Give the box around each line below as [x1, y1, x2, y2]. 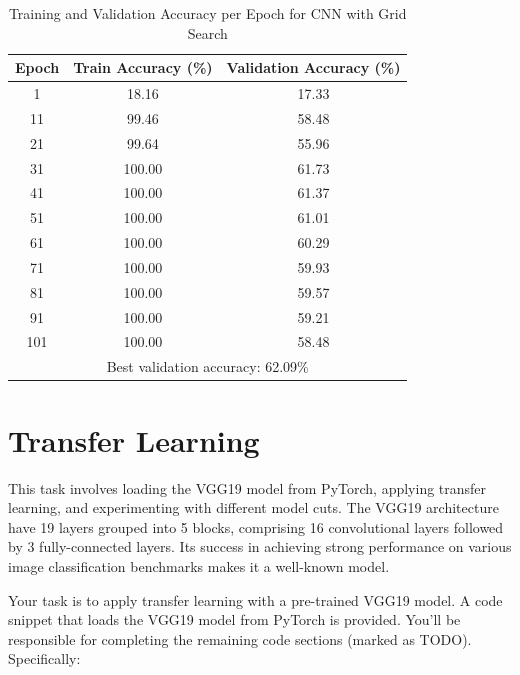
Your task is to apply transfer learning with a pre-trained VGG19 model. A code [8, 589, 503, 610]
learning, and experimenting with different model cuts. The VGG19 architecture [8, 497, 499, 518]
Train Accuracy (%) [73, 57, 213, 78]
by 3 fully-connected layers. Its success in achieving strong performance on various [8, 536, 512, 557]
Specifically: [8, 648, 81, 669]
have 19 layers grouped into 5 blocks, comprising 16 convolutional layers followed [8, 516, 504, 537]
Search [187, 22, 228, 43]
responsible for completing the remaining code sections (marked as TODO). [8, 628, 472, 649]
